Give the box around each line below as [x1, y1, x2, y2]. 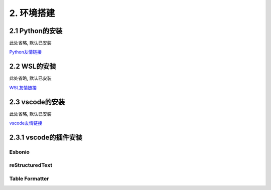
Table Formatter [9, 175, 50, 182]
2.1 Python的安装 [9, 27, 63, 35]
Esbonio [9, 148, 30, 155]
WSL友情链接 [9, 84, 37, 90]
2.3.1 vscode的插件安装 [9, 133, 83, 141]
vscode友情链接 [9, 120, 43, 126]
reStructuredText [9, 162, 53, 169]
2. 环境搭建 [9, 8, 55, 19]
